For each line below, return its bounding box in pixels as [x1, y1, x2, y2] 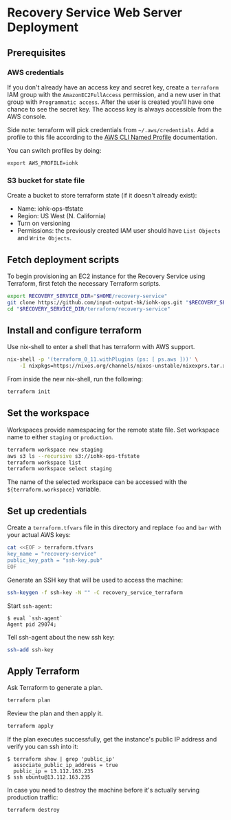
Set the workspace [7, 408, 89, 419]
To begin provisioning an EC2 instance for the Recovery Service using [7, 272, 206, 280]
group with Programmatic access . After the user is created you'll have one [7, 98, 214, 106]
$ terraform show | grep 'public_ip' [7, 755, 115, 762]
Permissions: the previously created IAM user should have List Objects [16, 227, 221, 235]
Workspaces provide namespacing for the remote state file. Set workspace [7, 425, 220, 434]
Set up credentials [7, 505, 87, 517]
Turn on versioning [16, 219, 71, 228]
